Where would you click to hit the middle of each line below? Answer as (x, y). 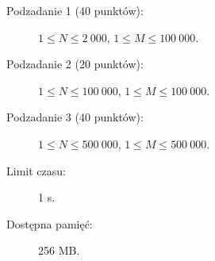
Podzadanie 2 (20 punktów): (75, 64)
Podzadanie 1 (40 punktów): (75, 10)
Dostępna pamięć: (50, 223)
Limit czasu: (36, 170)
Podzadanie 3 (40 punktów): (75, 117)
